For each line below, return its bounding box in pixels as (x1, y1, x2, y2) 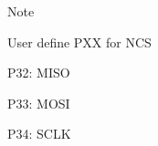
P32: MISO (7, 63, 70, 82)
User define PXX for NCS (7, 32, 152, 51)
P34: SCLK (7, 124, 71, 143)
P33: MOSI (7, 93, 70, 112)
